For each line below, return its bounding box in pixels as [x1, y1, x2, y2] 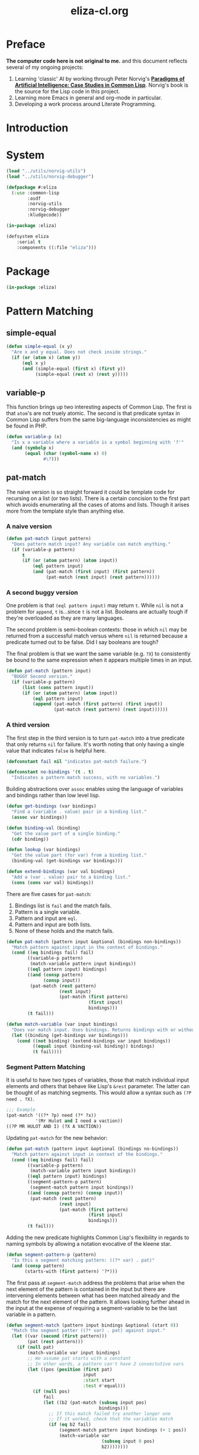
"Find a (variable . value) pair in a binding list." [11, 809, 147, 815]
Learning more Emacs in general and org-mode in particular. [14, 94, 162, 101]
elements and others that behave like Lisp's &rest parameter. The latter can [6, 1083, 190, 1090]
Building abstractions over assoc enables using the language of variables [6, 785, 184, 793]
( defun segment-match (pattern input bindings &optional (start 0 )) [6, 1322, 179, 1328]
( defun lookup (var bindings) [6, 847, 81, 853]
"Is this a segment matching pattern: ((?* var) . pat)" [11, 1257, 155, 1263]
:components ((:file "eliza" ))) [17, 244, 97, 250]
